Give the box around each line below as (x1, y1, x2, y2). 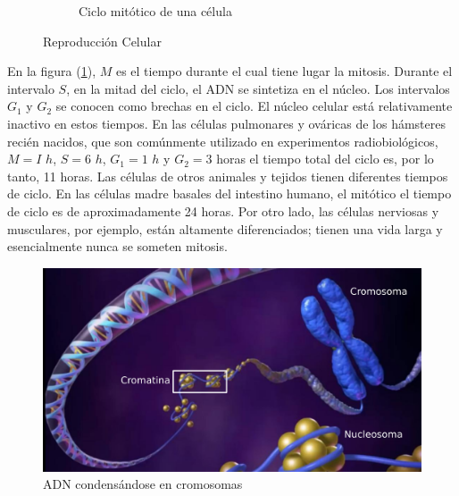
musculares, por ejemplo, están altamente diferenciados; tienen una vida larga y (7, 219, 443, 238)
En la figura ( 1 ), (7, 62, 96, 80)
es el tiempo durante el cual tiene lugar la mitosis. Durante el (115, 62, 453, 80)
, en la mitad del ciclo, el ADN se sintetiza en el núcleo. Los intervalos (66, 79, 450, 97)
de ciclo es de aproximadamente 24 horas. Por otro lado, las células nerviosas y (7, 201, 439, 220)
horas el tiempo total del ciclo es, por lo (216, 149, 434, 168)
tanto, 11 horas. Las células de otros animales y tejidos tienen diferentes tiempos (7, 166, 448, 185)
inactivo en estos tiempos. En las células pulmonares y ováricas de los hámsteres (7, 113, 446, 132)
